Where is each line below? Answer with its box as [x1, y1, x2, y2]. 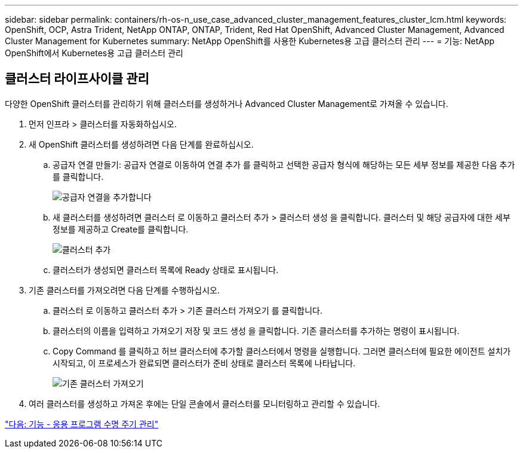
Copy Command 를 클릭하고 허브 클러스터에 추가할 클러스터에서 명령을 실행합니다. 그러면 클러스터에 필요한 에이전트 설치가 [53, 345, 511, 356]
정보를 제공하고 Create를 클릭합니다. [53, 224, 189, 234]
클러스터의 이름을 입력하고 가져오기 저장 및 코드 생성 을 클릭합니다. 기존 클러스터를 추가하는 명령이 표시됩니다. [53, 325, 460, 336]
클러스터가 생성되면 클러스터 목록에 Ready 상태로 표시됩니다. [53, 264, 279, 275]
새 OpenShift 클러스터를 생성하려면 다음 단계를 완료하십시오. [29, 139, 254, 149]
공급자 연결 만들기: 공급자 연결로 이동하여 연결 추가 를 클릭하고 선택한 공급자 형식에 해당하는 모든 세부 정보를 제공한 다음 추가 [53, 159, 515, 170]
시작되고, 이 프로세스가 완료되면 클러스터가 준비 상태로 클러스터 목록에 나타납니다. [53, 357, 356, 368]
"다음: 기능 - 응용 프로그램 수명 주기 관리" [5, 418, 159, 429]
